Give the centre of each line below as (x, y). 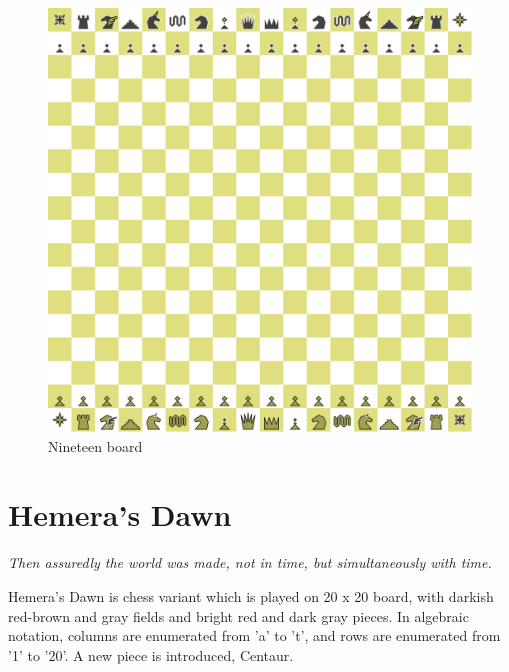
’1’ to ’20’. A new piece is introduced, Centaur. (151, 654)
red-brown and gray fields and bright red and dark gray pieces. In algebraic (238, 615)
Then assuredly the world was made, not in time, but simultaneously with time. (250, 562)
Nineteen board (95, 445)
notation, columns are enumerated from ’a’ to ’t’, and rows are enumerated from (254, 635)
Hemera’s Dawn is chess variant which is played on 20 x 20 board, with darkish (251, 595)
